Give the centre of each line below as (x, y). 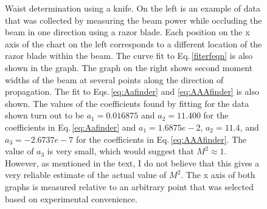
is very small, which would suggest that (120, 151)
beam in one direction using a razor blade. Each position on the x (127, 32)
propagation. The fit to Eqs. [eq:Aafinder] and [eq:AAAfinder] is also (132, 91)
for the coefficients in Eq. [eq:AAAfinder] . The (161, 139)
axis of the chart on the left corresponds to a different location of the (133, 43)
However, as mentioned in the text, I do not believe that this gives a (132, 163)
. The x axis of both (218, 175)
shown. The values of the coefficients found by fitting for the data (127, 103)
